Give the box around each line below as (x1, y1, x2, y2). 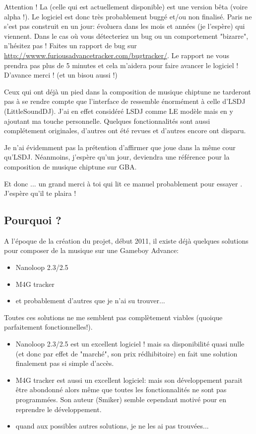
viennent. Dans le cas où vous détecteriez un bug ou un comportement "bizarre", (4, 30, 249, 41)
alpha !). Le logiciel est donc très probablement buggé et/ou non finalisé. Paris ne (4, 11, 252, 21)
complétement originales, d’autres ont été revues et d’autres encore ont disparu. (4, 125, 246, 136)
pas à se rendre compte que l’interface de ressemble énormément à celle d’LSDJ (4, 96, 246, 106)
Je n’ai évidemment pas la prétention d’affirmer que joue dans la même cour (4, 142, 236, 152)
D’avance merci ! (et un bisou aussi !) (4, 70, 118, 80)
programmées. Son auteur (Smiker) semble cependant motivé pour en (15, 394, 227, 405)
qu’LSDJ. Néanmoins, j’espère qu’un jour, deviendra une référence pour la (4, 152, 230, 162)
